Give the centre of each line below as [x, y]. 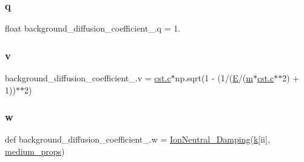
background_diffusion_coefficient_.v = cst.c [88, 78]
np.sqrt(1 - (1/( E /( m [214, 78]
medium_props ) [35, 151]
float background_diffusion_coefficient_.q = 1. [93, 28]
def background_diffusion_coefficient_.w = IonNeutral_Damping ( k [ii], [137, 139]
